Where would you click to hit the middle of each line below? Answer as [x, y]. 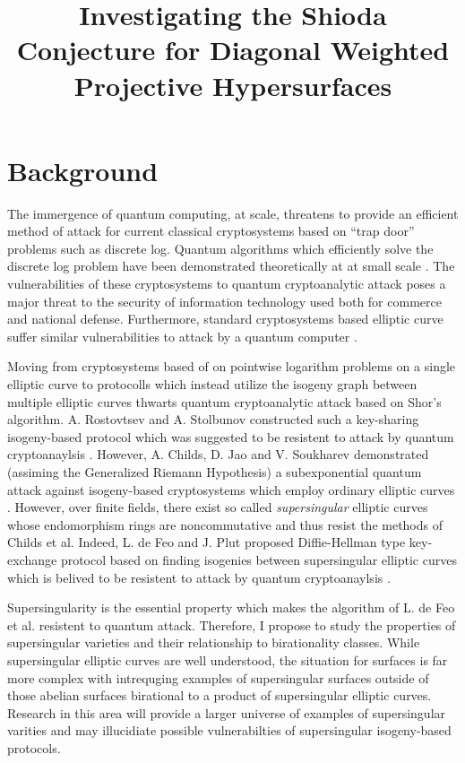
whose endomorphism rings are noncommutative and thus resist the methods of [225, 524]
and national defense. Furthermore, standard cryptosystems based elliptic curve [225, 319]
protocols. [34, 747]
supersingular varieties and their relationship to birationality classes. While [214, 642]
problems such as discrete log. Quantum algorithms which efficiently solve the [220, 248]
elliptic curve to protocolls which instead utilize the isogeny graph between [212, 384]
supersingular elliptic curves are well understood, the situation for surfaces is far [228, 659]
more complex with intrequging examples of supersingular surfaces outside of [218, 677]
